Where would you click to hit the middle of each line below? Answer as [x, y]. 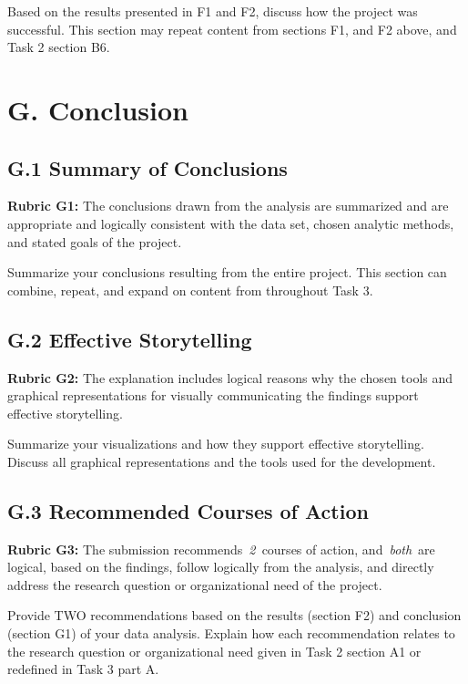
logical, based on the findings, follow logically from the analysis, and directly [221, 567]
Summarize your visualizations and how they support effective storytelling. [216, 444]
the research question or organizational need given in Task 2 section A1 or [214, 651]
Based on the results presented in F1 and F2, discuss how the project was [213, 11]
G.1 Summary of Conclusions [148, 167]
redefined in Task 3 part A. [83, 669]
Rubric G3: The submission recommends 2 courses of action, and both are [221, 549]
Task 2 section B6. [59, 47]
